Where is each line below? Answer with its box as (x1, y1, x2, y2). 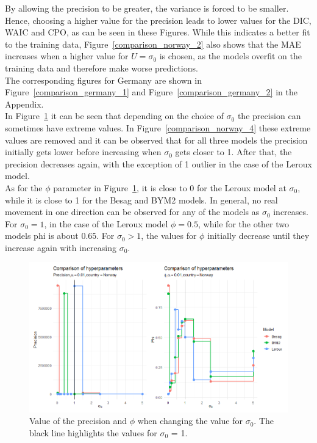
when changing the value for (137, 414, 243, 427)
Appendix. (5, 97, 44, 110)
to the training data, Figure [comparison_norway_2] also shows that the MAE (5, 37, 301, 50)
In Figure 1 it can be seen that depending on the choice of (5, 109, 224, 122)
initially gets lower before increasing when (5, 145, 162, 158)
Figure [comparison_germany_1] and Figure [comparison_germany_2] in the (5, 86, 297, 98)
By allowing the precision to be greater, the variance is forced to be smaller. (5, 2, 289, 14)
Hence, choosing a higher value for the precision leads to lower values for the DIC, (5, 13, 312, 26)
